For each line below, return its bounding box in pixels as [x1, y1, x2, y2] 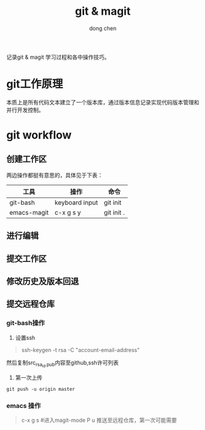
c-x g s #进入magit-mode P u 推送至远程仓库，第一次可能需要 [21, 417, 177, 424]
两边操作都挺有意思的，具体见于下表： [6, 171, 103, 179]
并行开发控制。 [6, 106, 44, 113]
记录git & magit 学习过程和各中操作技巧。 [6, 53, 110, 61]
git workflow [6, 128, 72, 142]
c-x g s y [54, 208, 81, 217]
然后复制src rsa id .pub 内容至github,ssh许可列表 [6, 359, 119, 369]
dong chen [89, 25, 117, 32]
